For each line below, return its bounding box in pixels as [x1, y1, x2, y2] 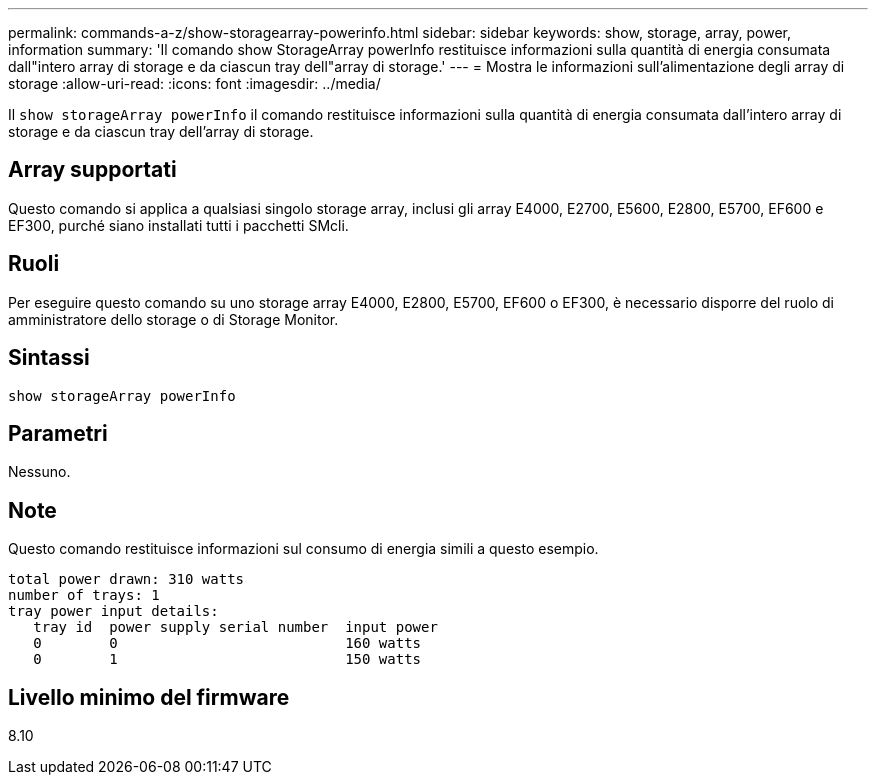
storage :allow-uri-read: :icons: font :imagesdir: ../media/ [8, 75, 381, 92]
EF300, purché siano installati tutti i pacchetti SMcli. [8, 216, 349, 234]
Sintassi [8, 345, 90, 371]
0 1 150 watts [33, 651, 422, 668]
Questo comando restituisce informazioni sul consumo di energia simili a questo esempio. [8, 540, 599, 558]
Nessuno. [8, 463, 71, 481]
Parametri [8, 420, 108, 446]
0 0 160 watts [33, 635, 422, 652]
